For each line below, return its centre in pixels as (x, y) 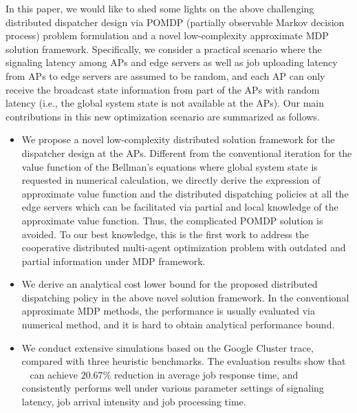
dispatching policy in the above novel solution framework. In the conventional (185, 297)
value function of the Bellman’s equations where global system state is (170, 166)
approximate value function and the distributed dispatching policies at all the (185, 193)
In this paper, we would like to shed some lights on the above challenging (160, 8)
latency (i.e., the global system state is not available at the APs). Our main (165, 103)
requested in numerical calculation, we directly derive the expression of (171, 180)
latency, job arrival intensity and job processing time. (134, 402)
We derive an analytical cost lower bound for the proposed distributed (170, 284)
